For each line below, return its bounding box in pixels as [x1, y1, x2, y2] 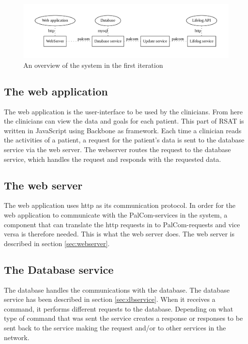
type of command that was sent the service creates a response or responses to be [4, 313, 243, 323]
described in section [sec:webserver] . [4, 238, 110, 248]
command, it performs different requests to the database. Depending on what [4, 303, 233, 313]
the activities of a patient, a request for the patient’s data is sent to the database [4, 135, 245, 145]
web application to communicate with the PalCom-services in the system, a [4, 209, 228, 219]
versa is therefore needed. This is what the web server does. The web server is [4, 229, 235, 239]
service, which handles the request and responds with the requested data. [4, 154, 221, 164]
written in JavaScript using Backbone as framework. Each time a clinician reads [4, 125, 242, 135]
